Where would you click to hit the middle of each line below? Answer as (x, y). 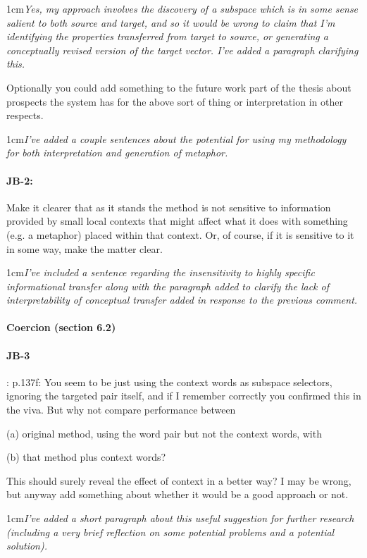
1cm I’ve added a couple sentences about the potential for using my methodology (176, 138)
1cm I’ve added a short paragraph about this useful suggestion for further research (180, 518)
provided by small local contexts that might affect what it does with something (177, 221)
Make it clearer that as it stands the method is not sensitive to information (169, 207)
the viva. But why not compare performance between (121, 410)
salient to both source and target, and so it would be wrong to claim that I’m (171, 22)
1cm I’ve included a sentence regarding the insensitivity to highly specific (161, 272)
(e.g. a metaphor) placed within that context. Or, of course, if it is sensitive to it (180, 234)
